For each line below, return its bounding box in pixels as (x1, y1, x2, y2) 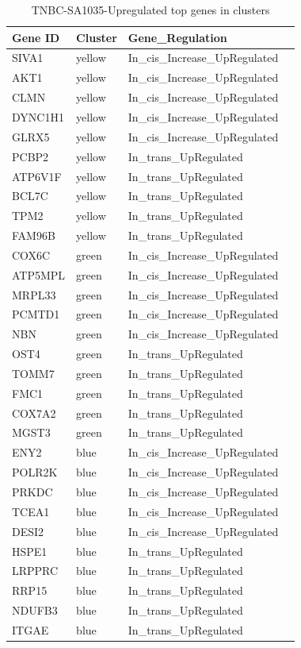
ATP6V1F (12, 168, 62, 184)
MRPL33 (12, 286, 56, 303)
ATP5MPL (12, 266, 66, 283)
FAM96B (12, 227, 55, 244)
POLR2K (12, 464, 58, 480)
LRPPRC (12, 562, 59, 579)
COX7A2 (12, 404, 56, 421)
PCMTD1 (12, 306, 60, 322)
